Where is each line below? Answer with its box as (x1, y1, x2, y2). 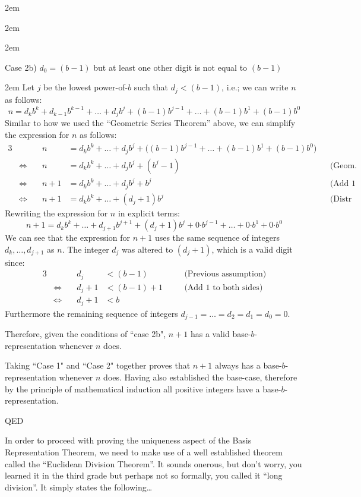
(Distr (330, 195, 352, 204)
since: (5, 256, 25, 268)
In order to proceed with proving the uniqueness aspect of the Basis (5, 434, 252, 446)
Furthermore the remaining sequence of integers (5, 307, 178, 319)
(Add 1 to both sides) (184, 283, 263, 292)
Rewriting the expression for (5, 207, 108, 219)
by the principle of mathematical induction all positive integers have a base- (5, 382, 281, 395)
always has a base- (214, 359, 282, 372)
